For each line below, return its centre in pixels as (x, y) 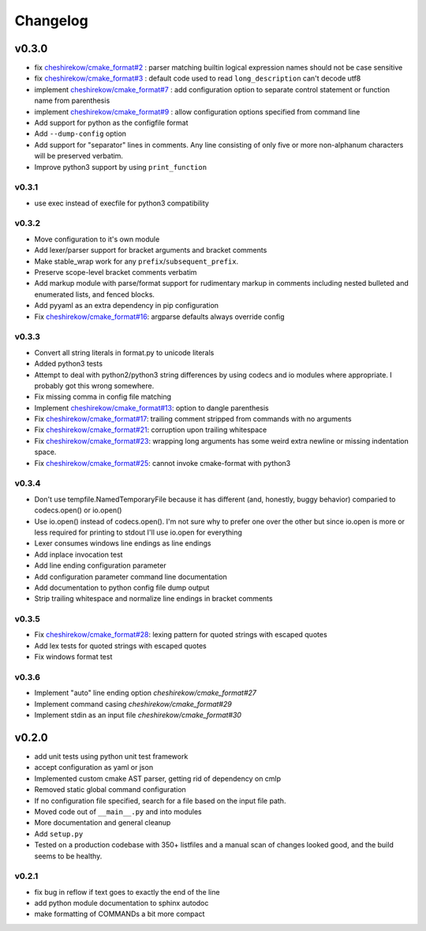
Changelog (51, 21)
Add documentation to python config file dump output (122, 588)
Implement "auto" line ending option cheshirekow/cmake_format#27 (145, 693)
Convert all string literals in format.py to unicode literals (124, 352)
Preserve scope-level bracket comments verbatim (116, 272)
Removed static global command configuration (110, 790)
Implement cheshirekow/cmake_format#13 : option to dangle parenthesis (152, 407)
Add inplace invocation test (78, 554)
